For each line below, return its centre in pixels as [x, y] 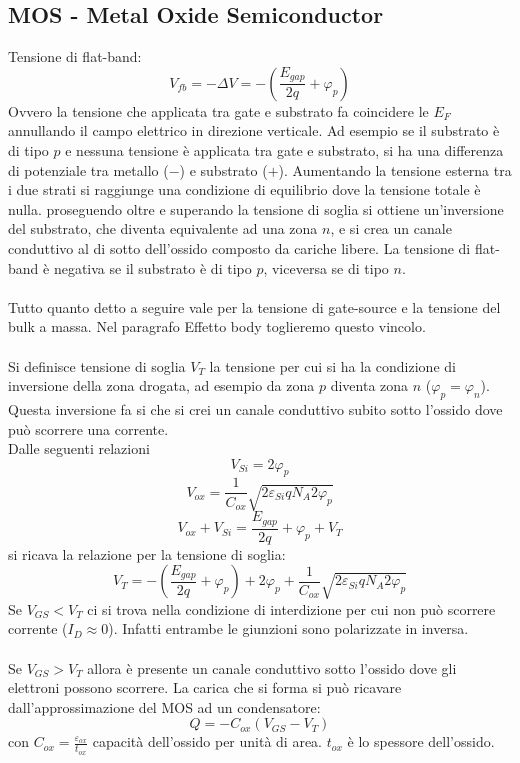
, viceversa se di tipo [326, 267]
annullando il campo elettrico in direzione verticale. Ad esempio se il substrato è [254, 130]
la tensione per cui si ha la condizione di [332, 365]
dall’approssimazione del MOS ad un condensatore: [164, 706]
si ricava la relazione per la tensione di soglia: [147, 553]
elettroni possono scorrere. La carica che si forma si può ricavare [205, 687]
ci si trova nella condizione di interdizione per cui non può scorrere [291, 608]
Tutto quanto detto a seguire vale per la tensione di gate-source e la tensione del [254, 306]
